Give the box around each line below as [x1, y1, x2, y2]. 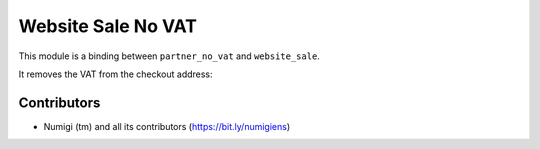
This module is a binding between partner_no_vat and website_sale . [18, 50, 320, 62]
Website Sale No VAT [18, 15, 197, 37]
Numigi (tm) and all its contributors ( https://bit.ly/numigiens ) [43, 120, 291, 132]
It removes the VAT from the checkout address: [18, 68, 214, 80]
